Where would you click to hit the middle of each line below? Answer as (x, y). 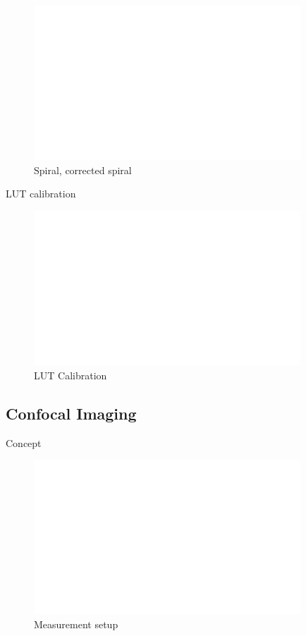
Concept (24, 442)
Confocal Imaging (71, 413)
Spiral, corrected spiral (83, 170)
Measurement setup (76, 624)
